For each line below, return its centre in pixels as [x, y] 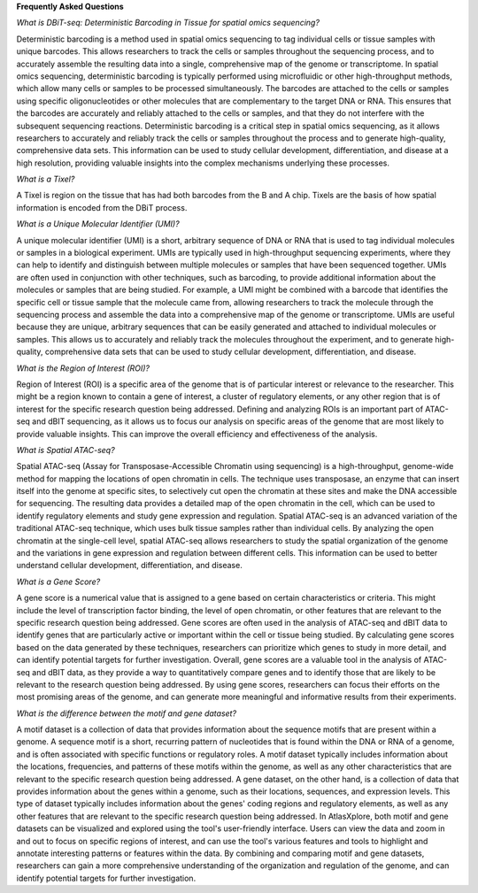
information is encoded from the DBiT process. [102, 207]
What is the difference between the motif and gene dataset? [127, 713]
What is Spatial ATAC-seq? [66, 450]
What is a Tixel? [46, 179]
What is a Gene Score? [58, 581]
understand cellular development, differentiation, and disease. [129, 566]
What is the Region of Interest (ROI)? [83, 368]
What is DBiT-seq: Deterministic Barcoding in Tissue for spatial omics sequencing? [168, 23]
